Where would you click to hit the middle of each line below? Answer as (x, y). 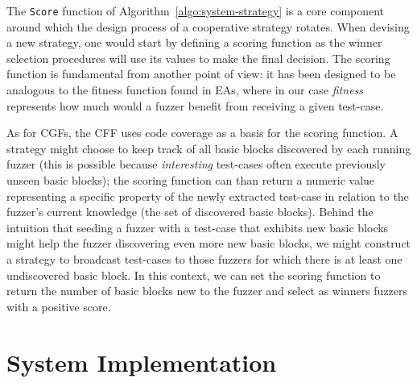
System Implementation (142, 362)
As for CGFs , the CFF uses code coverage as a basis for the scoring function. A (202, 133)
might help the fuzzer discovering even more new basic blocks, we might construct (209, 243)
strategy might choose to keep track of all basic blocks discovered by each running (209, 148)
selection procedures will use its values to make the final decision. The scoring (198, 58)
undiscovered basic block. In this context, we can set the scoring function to (194, 275)
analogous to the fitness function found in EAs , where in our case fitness (185, 90)
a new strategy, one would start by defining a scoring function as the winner (194, 42)
